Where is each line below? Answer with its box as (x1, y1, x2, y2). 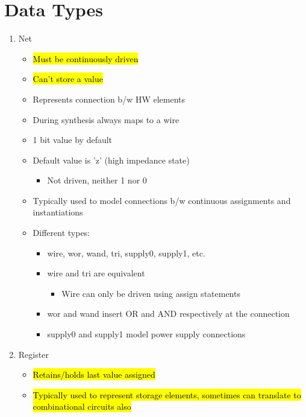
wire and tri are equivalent (47, 267, 145, 279)
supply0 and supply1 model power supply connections (47, 328, 246, 340)
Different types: (33, 226, 90, 239)
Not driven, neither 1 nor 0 (47, 174, 147, 186)
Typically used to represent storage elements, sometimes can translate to (33, 388, 301, 401)
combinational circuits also (33, 400, 131, 413)
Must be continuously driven (33, 52, 139, 65)
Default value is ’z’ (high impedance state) (33, 153, 190, 166)
